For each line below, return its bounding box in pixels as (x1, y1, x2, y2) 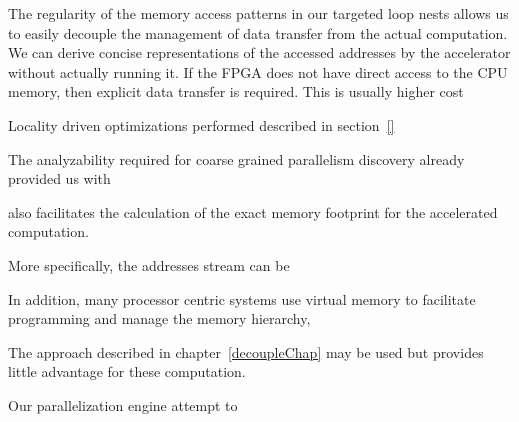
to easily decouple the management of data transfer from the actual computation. (8, 22, 508, 43)
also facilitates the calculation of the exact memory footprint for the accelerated (8, 201, 498, 222)
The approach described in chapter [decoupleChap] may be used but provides (8, 341, 484, 362)
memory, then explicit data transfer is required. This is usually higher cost (8, 81, 464, 102)
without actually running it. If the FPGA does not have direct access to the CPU (8, 61, 508, 82)
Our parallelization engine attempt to (8, 394, 238, 415)
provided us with (8, 168, 111, 189)
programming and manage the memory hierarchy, (8, 308, 311, 329)
